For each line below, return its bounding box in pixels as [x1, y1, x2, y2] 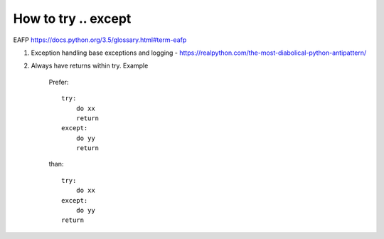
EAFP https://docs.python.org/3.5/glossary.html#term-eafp [13, 36, 187, 44]
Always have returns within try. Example [31, 61, 149, 70]
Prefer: [48, 78, 69, 86]
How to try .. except [13, 11, 132, 26]
